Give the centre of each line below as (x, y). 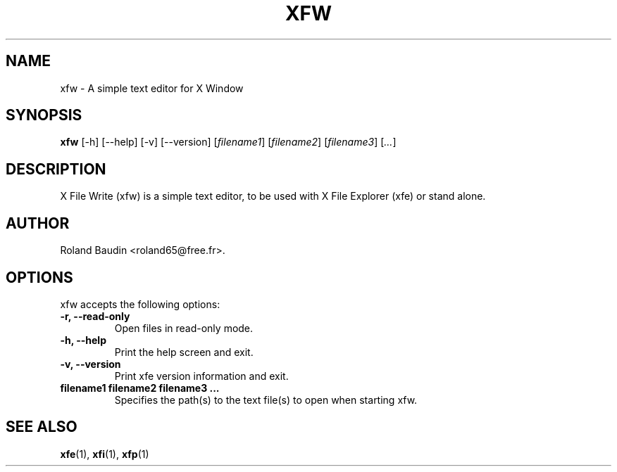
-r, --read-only (95, 316)
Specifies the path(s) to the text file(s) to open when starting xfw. (266, 400)
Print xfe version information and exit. (201, 376)
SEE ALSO (42, 427)
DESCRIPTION (56, 169)
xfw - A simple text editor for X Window (152, 88)
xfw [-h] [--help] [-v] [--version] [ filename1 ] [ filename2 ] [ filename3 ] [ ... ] (228, 142)
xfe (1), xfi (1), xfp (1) (105, 454)
